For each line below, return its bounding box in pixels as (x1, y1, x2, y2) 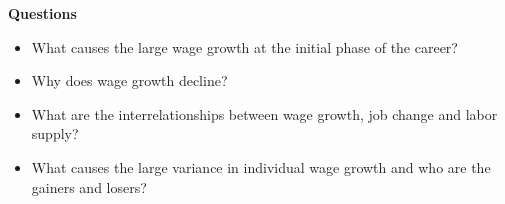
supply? (31, 123, 79, 144)
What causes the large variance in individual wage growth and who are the (31, 156, 491, 177)
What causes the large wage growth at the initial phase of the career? (31, 36, 458, 57)
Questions (8, 3, 77, 23)
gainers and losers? (31, 176, 147, 197)
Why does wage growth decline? (31, 70, 228, 91)
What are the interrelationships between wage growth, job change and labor (31, 103, 498, 124)
